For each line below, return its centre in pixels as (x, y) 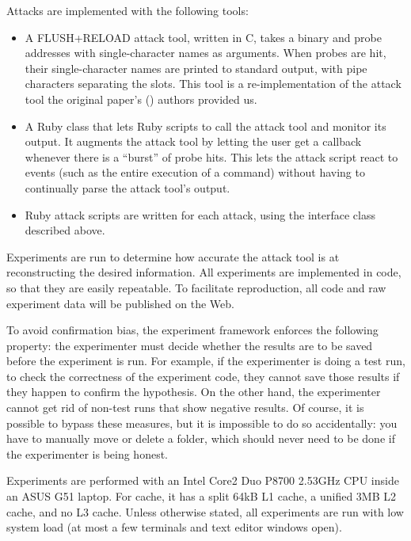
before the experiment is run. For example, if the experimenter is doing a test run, (206, 361)
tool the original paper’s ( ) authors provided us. (141, 99)
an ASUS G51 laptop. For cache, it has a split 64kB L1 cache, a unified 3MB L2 (202, 496)
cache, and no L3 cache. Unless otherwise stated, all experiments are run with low (205, 511)
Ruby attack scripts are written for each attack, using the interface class (200, 214)
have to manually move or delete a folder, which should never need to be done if (201, 438)
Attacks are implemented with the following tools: (127, 10)
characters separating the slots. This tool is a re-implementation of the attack (213, 84)
